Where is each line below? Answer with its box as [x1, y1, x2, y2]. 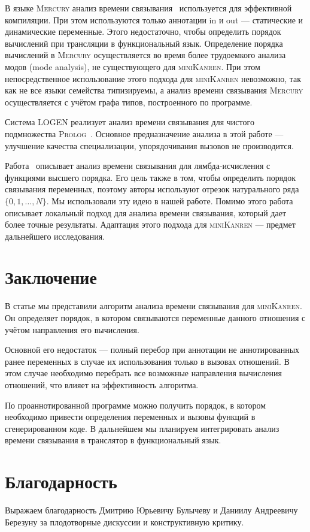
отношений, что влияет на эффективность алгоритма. [5, 378, 199, 391]
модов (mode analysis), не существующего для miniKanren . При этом [5, 60, 260, 72]
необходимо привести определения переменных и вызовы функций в [5, 410, 256, 423]
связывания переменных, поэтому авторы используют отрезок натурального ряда [5, 183, 299, 195]
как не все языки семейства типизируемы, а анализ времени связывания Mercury [5, 84, 303, 96]
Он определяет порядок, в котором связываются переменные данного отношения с [5, 312, 306, 324]
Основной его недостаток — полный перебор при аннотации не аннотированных [5, 343, 300, 356]
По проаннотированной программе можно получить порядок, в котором [5, 398, 266, 411]
